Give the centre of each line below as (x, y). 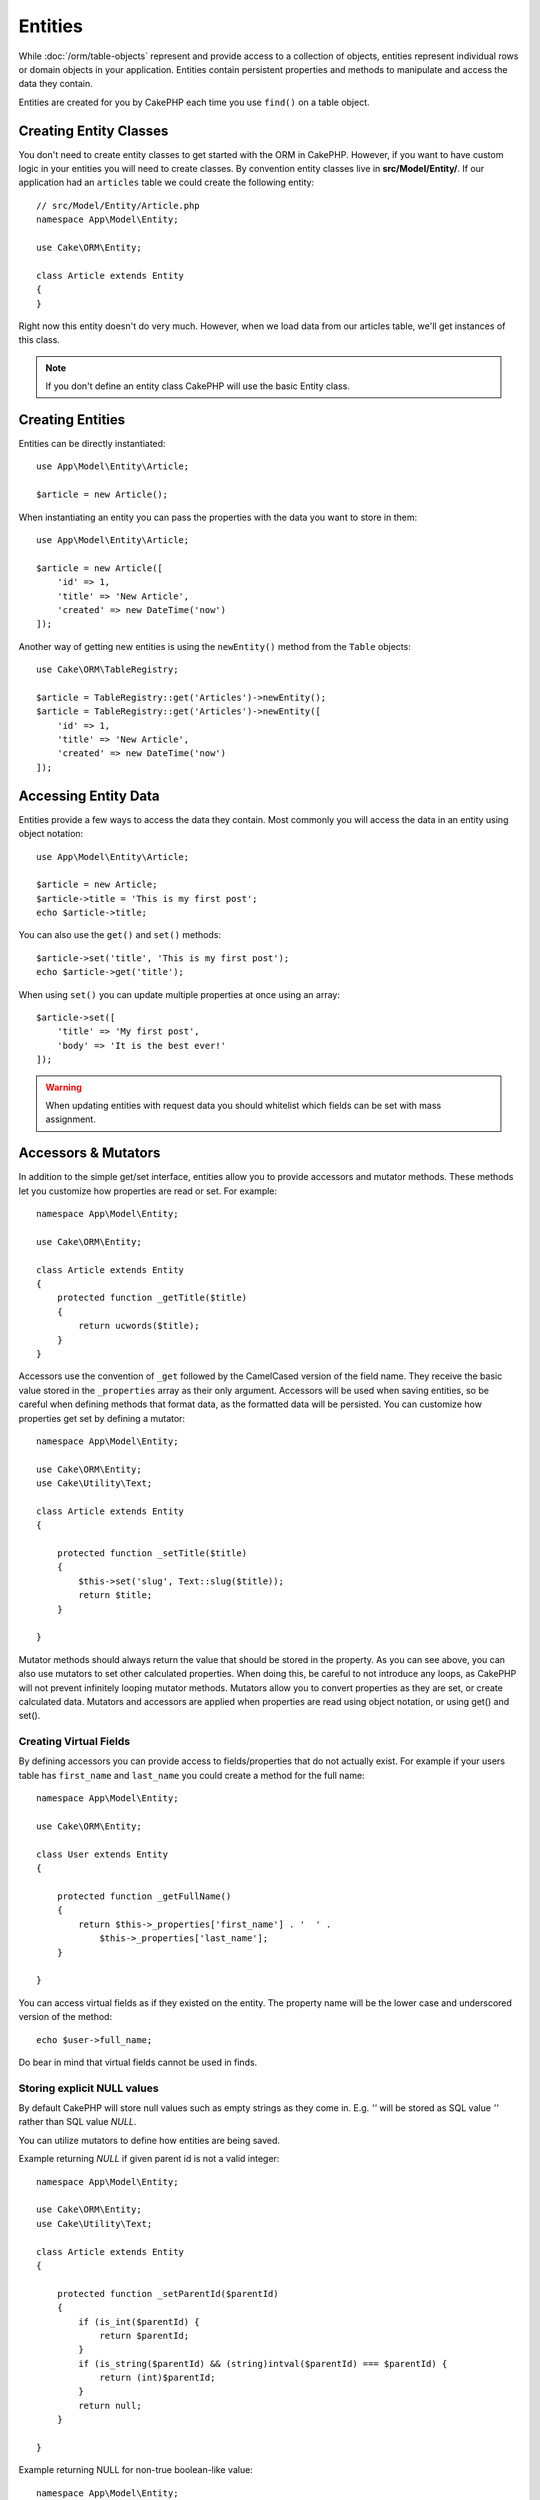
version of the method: (65, 2017)
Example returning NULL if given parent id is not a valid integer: (149, 2159)
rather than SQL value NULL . (77, 2122)
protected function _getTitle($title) (152, 1298)
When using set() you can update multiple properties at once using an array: (179, 994)
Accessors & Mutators (89, 1153)
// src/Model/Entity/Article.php (118, 205)
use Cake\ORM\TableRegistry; (107, 669)
